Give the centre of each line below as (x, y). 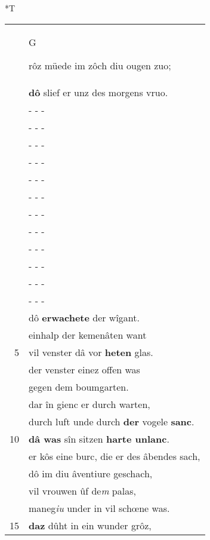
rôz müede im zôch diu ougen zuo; (100, 65)
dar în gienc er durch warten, (89, 404)
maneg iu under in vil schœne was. (99, 508)
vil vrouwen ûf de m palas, (82, 490)
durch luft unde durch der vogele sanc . (112, 421)
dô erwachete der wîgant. (84, 317)
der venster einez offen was (84, 369)
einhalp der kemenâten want (88, 335)
